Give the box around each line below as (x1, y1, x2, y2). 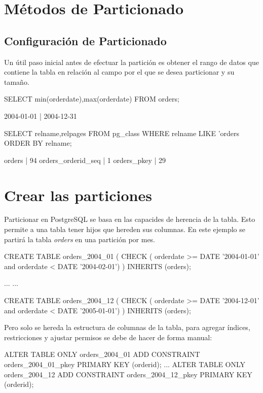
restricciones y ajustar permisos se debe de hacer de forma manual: (4, 332, 212, 342)
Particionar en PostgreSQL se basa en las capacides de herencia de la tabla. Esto (4, 214, 255, 224)
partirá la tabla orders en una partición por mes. (4, 234, 156, 244)
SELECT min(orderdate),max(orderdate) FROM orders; (4, 93, 179, 104)
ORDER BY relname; (4, 138, 72, 148)
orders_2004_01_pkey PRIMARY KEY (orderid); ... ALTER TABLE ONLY (4, 358, 246, 369)
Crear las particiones (4, 184, 152, 205)
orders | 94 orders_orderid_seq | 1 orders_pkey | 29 (4, 154, 166, 165)
